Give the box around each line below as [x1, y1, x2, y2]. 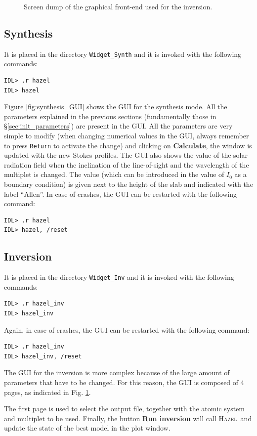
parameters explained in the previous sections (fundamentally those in [4, 111, 216, 121]
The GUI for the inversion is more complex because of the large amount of [4, 367, 230, 378]
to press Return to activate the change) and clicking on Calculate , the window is [4, 140, 252, 150]
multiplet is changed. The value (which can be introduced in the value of [4, 169, 224, 179]
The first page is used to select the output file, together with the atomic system [4, 403, 245, 414]
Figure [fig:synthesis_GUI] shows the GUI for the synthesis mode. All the [4, 101, 227, 112]
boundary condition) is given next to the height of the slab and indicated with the [4, 179, 253, 189]
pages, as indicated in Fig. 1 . [4, 387, 91, 397]
